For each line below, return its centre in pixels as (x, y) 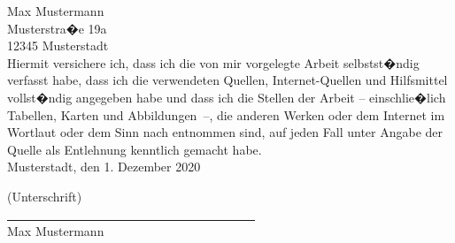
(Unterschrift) (45, 196)
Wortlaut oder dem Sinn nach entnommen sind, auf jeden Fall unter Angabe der (225, 132)
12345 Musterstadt (58, 46)
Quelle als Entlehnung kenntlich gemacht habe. (135, 149)
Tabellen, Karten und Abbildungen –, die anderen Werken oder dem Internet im (226, 114)
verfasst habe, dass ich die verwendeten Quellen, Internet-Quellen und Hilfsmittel (227, 80)
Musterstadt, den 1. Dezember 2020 (104, 167)
